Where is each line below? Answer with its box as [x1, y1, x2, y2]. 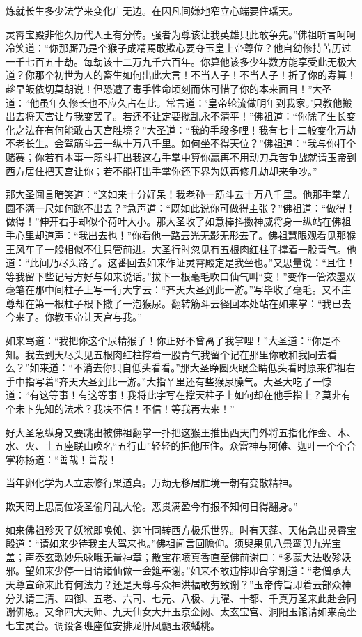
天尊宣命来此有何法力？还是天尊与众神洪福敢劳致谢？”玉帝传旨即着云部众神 [6, 576, 352, 591]
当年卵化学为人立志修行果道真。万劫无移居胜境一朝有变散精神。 [6, 475, 298, 490]
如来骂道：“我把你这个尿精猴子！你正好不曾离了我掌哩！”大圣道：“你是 [6, 333, 331, 348]
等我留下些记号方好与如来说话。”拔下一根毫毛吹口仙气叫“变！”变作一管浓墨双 [6, 268, 356, 283]
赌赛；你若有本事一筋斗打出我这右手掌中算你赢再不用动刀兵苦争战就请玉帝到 [6, 149, 356, 164]
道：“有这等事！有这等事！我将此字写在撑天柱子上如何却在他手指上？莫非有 [6, 387, 352, 402]
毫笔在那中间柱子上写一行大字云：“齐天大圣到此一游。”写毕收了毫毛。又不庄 [6, 282, 352, 297]
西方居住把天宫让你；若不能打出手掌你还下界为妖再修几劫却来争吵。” [6, 163, 317, 178]
